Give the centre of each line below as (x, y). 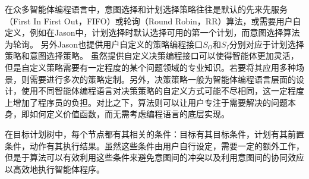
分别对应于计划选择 (267, 44)
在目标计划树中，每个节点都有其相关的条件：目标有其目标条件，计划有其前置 (154, 134)
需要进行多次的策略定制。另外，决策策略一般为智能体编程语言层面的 (163, 79)
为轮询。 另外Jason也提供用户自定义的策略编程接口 (104, 44)
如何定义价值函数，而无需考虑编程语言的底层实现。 (129, 114)
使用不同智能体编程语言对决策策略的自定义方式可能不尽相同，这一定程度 (163, 91)
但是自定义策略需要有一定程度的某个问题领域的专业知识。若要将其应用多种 (150, 67)
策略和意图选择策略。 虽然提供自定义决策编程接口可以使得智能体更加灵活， (152, 56)
